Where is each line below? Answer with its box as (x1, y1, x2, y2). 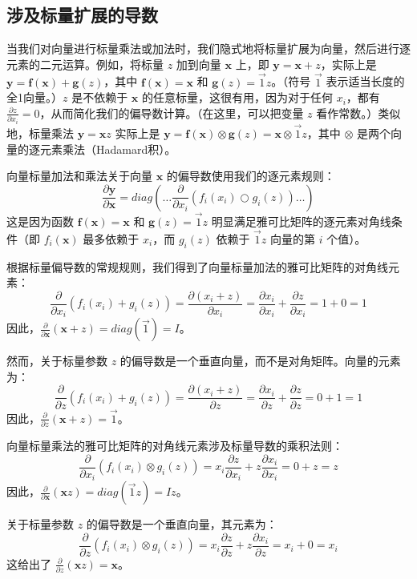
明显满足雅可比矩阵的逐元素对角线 (211, 212, 391, 229)
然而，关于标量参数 (6, 352, 107, 369)
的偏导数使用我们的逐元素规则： (166, 167, 335, 184)
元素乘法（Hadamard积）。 (39, 140, 176, 157)
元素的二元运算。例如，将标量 (6, 55, 164, 72)
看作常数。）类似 (316, 104, 401, 121)
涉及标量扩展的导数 (6, 2, 158, 27)
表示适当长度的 (326, 73, 405, 90)
